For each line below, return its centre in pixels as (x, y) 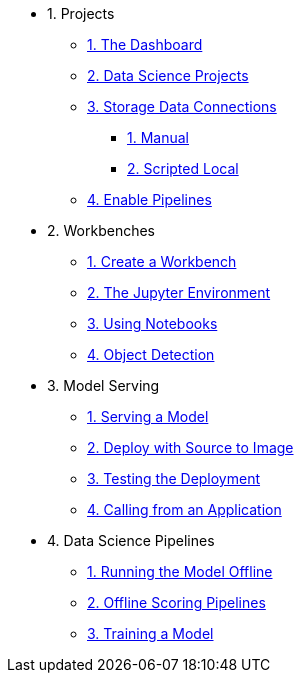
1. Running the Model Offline (180, 571)
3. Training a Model (150, 633)
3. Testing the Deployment (174, 478)
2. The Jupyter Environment (179, 292)
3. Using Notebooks (152, 323)
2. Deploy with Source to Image (190, 447)
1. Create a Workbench (162, 261)
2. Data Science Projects (168, 75)
